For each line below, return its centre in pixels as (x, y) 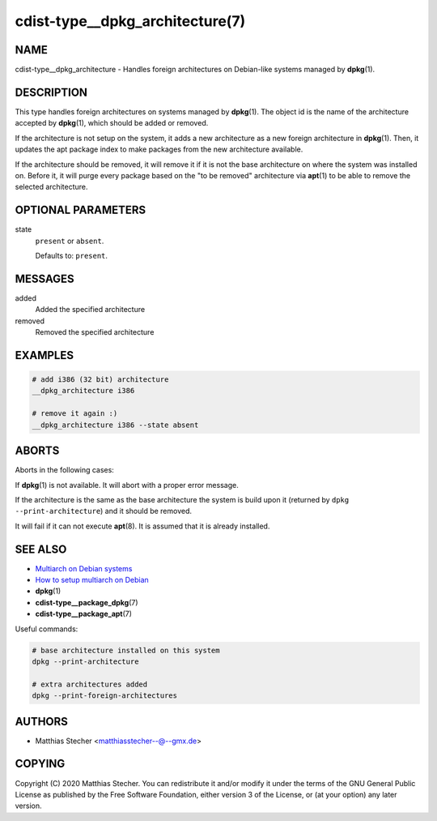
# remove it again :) (75, 414)
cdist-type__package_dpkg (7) (87, 602)
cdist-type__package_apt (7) (84, 614)
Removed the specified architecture (95, 332)
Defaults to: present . (72, 256)
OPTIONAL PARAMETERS (81, 210)
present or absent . (70, 241)
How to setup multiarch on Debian (92, 580)
